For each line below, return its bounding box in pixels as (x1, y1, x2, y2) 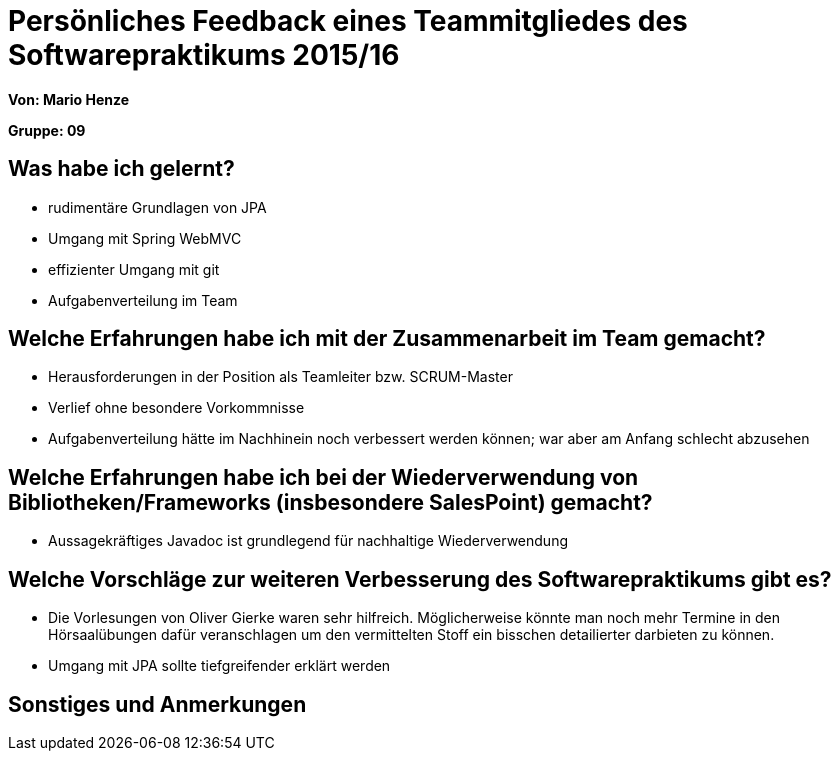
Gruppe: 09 (8, 121, 86, 139)
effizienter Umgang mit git (48, 260, 220, 278)
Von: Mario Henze (8, 90, 130, 108)
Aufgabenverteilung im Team (48, 291, 238, 309)
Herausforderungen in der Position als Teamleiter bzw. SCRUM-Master (48, 368, 513, 386)
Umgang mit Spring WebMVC (48, 229, 242, 247)
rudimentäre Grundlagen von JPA (48, 198, 267, 216)
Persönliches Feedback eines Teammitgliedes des (8, 4, 688, 38)
